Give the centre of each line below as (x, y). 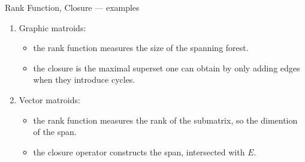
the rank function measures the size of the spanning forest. (141, 48)
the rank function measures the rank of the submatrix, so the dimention (165, 120)
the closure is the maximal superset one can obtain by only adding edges (167, 67)
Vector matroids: (49, 99)
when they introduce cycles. (84, 79)
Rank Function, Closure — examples (72, 7)
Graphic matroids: (52, 27)
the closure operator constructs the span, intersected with (139, 151)
